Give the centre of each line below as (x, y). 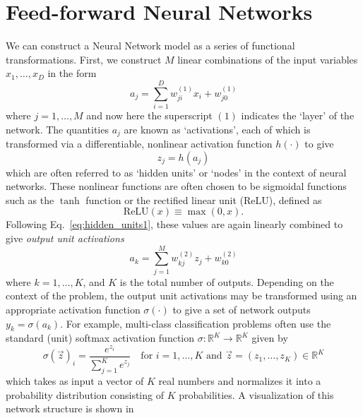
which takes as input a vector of (75, 381)
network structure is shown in (70, 408)
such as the (30, 199)
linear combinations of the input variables (268, 59)
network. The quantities (57, 129)
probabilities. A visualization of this (256, 394)
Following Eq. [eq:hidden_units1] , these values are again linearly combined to (174, 224)
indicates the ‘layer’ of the (298, 115)
